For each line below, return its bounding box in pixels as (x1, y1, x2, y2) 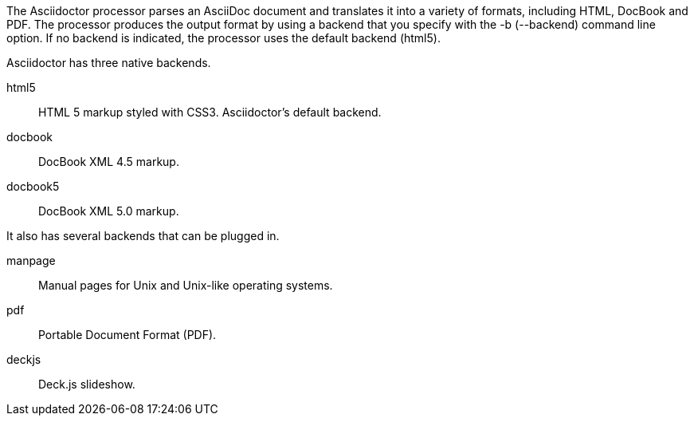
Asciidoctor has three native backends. (6, 56, 211, 69)
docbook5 (6, 179, 60, 193)
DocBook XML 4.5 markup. (38, 155, 179, 168)
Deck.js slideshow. (38, 377, 135, 391)
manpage (6, 254, 56, 267)
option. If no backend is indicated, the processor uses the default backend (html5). (6, 31, 441, 45)
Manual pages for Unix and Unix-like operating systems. (38, 278, 333, 292)
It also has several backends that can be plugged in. (6, 229, 280, 243)
